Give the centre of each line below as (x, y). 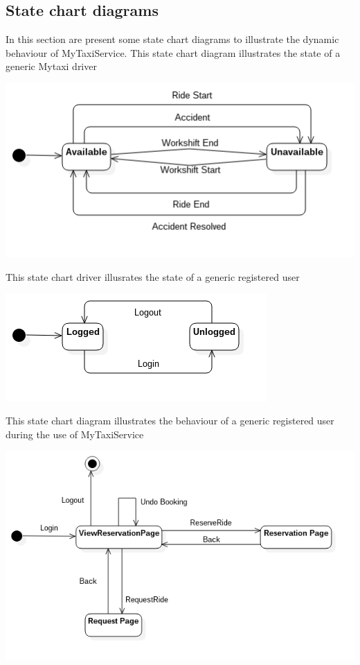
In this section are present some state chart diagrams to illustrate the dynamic (172, 39)
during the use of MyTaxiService (75, 434)
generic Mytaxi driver (51, 66)
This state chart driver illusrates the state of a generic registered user (153, 277)
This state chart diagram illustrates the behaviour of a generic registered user (170, 421)
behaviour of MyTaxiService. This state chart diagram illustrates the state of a (173, 52)
